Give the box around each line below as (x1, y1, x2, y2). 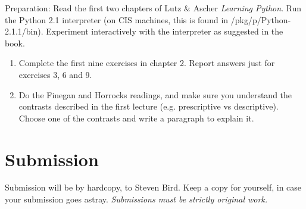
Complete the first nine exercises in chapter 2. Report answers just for (18, 57, 275, 69)
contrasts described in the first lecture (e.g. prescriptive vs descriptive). (18, 100, 279, 113)
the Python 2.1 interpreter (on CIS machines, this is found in (5, 13, 229, 26)
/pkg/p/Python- (230, 13, 291, 26)
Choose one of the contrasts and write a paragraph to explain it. (18, 111, 254, 124)
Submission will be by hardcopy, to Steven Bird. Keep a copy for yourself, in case (5, 181, 302, 194)
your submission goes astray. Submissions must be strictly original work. (5, 193, 268, 205)
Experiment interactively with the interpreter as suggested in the (46, 25, 283, 38)
